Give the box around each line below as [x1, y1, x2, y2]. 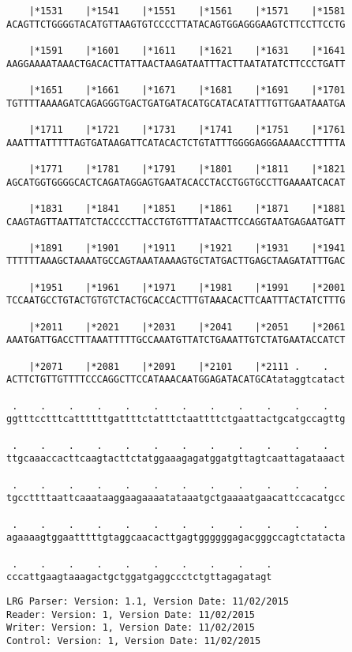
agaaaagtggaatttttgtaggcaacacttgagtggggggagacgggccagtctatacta [6, 532, 346, 544]
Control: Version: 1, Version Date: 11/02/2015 [6, 635, 261, 646]
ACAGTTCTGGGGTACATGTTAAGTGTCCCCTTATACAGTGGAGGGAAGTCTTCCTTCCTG [6, 18, 346, 30]
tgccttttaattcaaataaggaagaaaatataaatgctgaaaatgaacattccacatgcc [6, 492, 346, 504]
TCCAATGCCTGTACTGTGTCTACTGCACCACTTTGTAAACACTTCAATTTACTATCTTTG [6, 295, 346, 307]
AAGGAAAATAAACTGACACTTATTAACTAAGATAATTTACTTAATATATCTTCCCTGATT [6, 58, 346, 70]
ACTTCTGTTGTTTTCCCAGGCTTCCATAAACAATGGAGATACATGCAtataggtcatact [6, 374, 346, 386]
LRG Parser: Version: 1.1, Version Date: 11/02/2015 [6, 595, 289, 607]
